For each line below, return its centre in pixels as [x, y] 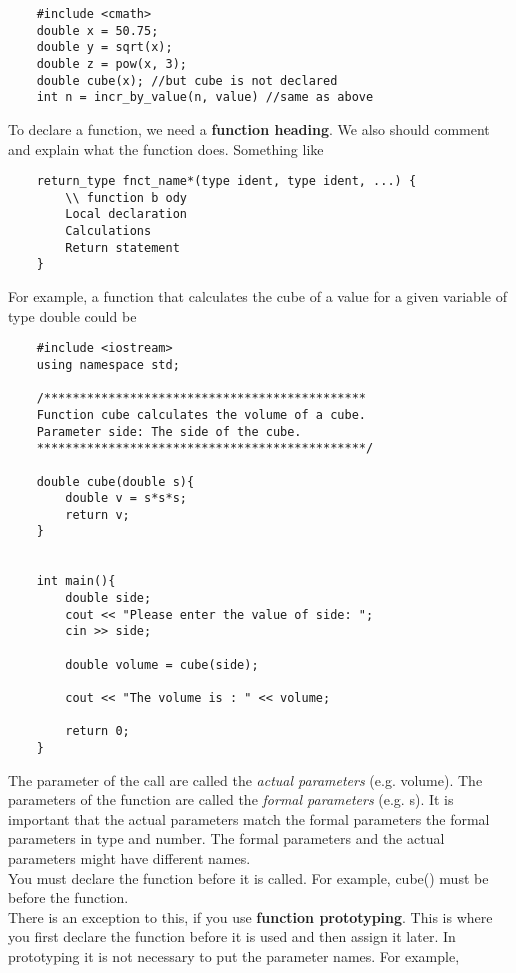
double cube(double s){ [115, 481]
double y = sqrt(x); [104, 47]
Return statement [122, 247]
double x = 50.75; [97, 30]
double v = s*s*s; [126, 498]
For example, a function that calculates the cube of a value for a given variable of [257, 296]
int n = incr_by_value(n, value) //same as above [205, 97]
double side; [108, 598]
